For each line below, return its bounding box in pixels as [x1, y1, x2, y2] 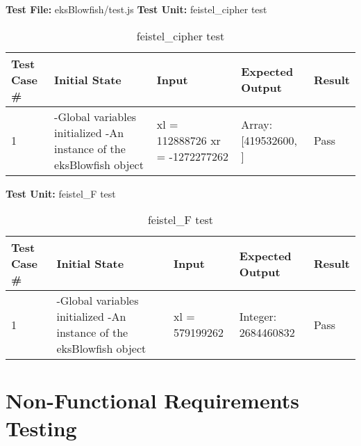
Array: [241, 116, 273, 133]
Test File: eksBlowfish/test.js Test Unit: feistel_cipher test [6, 2, 267, 16]
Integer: [239, 308, 277, 325]
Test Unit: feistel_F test [6, 186, 116, 200]
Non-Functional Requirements [6, 386, 299, 415]
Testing [6, 413, 77, 442]
